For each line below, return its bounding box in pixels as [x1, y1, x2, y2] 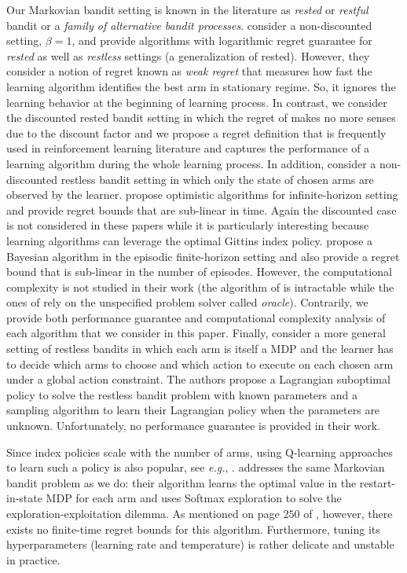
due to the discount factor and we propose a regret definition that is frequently [6, 124, 387, 141]
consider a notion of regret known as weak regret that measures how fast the [6, 63, 372, 79]
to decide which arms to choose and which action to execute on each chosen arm [6, 355, 394, 372]
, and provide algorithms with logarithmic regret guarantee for [71, 32, 372, 49]
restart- [359, 474, 396, 490]
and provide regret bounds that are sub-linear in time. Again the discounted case [6, 201, 397, 218]
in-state [6, 490, 42, 506]
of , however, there [303, 505, 393, 521]
